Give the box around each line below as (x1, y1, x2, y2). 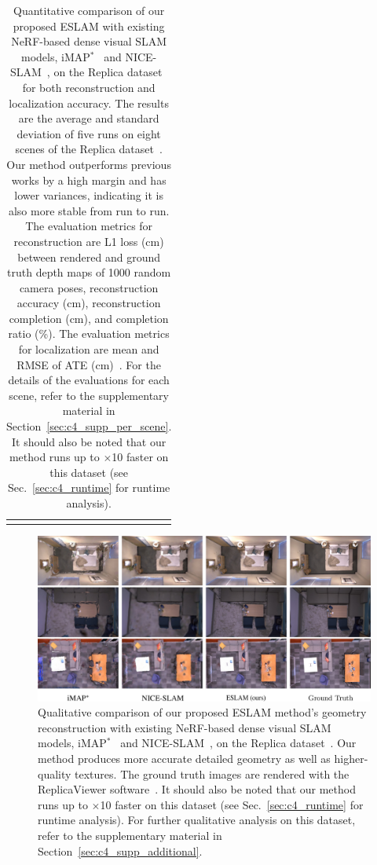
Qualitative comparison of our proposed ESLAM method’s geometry (38, 704, 367, 720)
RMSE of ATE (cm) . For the (16, 356, 161, 372)
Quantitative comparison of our (13, 2, 165, 18)
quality (38, 765, 71, 782)
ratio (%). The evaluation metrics (8, 325, 170, 342)
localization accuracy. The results (9, 94, 169, 111)
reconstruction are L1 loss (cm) (13, 233, 164, 249)
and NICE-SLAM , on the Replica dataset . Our (120, 735, 357, 751)
